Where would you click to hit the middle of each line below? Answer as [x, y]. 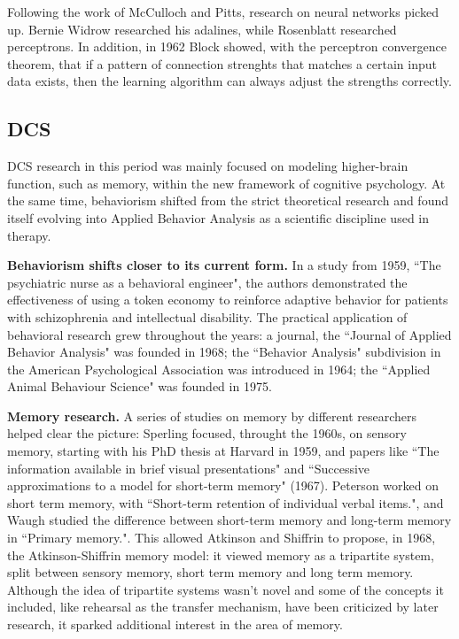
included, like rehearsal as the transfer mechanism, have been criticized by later [223, 607]
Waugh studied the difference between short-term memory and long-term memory [229, 520]
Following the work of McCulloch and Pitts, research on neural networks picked [223, 12]
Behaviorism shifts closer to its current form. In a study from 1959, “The [224, 265]
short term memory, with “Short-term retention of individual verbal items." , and [226, 502]
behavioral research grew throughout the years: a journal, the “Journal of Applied [229, 334]
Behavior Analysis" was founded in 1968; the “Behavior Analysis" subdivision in [224, 352]
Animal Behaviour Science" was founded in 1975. [140, 386]
